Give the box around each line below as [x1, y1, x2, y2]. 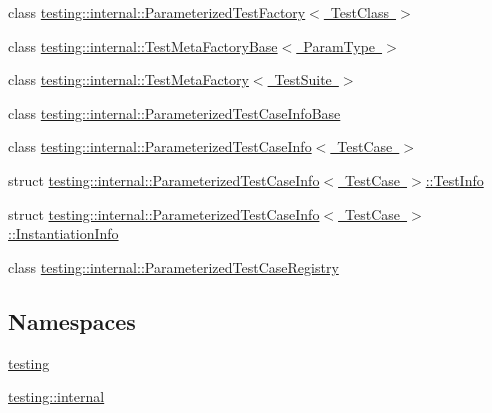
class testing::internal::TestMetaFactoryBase [8, 35, 278, 56]
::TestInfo [425, 169, 484, 190]
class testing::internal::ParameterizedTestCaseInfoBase [8, 102, 341, 123]
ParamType [303, 35, 376, 56]
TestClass [330, 2, 390, 22]
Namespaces [8, 305, 136, 336]
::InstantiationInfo [8, 223, 119, 244]
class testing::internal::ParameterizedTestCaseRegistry [8, 256, 339, 277]
